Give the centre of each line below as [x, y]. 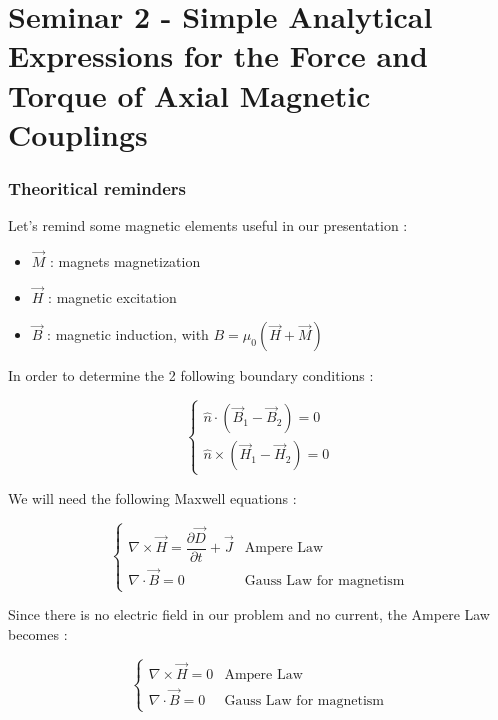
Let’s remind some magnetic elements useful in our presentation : [208, 225]
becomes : [38, 633]
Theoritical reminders [97, 187]
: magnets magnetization [125, 260]
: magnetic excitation [112, 296]
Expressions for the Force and [218, 55]
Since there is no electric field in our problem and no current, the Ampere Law [249, 614]
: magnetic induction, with [128, 334]
